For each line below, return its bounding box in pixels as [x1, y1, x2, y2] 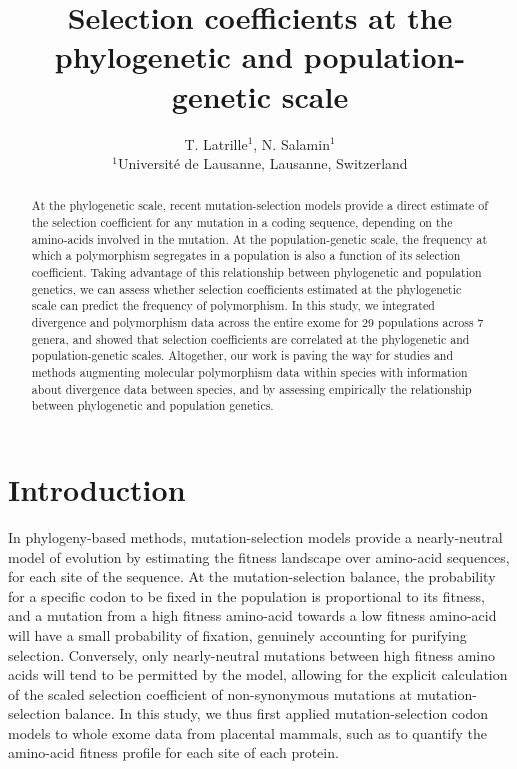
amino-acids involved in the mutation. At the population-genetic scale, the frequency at [31, 230, 488, 247]
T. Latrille [184, 133, 248, 154]
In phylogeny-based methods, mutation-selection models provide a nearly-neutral [8, 526, 503, 547]
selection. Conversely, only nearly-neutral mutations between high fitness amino [8, 644, 496, 665]
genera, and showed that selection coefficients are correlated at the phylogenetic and [31, 330, 470, 347]
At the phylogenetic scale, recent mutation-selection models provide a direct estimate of [31, 197, 488, 214]
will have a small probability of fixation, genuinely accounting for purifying [8, 624, 467, 645]
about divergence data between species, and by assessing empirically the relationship [31, 380, 472, 397]
